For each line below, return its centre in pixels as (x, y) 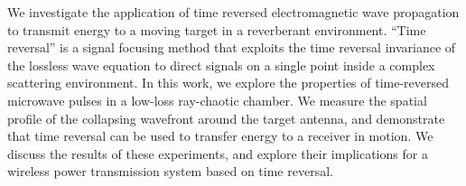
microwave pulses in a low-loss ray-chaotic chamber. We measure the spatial (217, 100)
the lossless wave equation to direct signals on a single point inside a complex (221, 65)
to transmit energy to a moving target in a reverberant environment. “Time (217, 29)
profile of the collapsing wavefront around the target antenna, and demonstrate (226, 118)
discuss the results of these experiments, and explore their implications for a (218, 153)
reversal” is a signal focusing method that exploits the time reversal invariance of (232, 47)
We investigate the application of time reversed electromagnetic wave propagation (233, 12)
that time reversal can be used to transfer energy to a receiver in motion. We (220, 136)
